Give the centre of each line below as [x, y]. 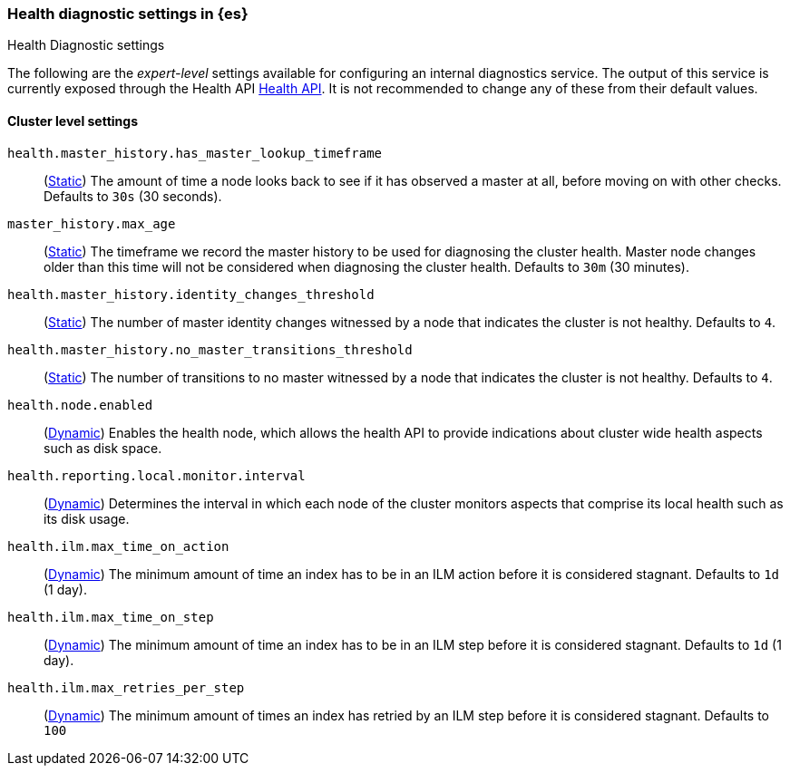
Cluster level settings [73, 121]
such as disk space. [103, 448]
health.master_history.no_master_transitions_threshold [210, 349]
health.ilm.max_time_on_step [111, 617]
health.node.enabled [80, 405]
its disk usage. [87, 518]
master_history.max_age [92, 223]
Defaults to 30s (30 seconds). [133, 196]
